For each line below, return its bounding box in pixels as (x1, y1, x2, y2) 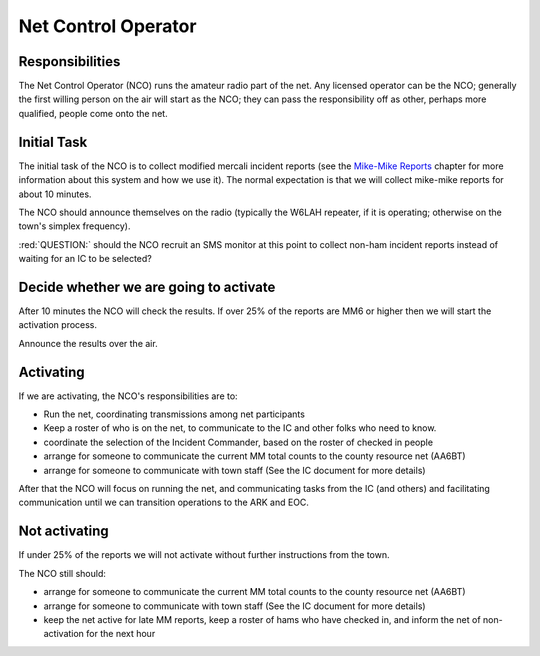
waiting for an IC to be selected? (18, 253, 152, 265)
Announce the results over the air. (18, 337, 159, 349)
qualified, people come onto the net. (18, 107, 169, 119)
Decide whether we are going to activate (18, 278, 276, 295)
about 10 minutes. (18, 188, 92, 200)
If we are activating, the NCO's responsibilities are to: (18, 390, 239, 402)
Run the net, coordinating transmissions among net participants (43, 408, 305, 420)
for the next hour (86, 628, 156, 640)
